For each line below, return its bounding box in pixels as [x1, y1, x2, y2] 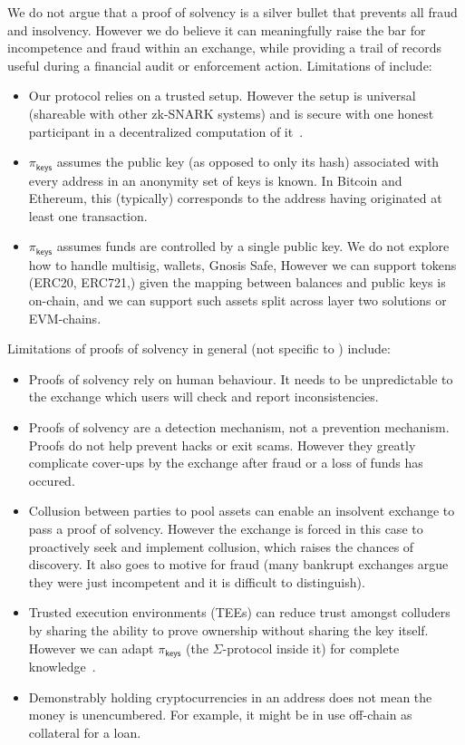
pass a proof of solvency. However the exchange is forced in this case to [28, 518, 423, 537]
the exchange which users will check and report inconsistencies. [28, 387, 379, 406]
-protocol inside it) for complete [222, 638, 400, 657]
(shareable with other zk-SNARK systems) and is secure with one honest [28, 103, 434, 122]
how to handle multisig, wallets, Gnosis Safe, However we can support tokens [28, 255, 457, 274]
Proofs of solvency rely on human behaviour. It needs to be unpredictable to [28, 369, 453, 388]
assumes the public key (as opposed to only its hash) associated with [56, 152, 440, 171]
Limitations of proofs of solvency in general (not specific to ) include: [7, 339, 391, 358]
